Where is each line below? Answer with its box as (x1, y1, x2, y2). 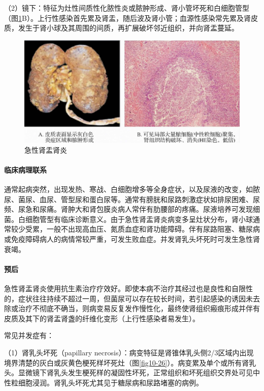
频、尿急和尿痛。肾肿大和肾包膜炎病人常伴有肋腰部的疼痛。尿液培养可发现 (4, 204, 253, 214)
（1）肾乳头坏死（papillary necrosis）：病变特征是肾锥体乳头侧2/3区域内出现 (4, 347, 254, 357)
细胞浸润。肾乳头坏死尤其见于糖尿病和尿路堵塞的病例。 (18, 377, 203, 387)
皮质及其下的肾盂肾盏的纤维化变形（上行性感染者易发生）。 (4, 313, 200, 323)
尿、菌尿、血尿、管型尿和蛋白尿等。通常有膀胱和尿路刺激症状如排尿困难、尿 (4, 193, 260, 204)
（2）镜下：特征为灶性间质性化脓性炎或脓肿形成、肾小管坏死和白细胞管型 (4, 3, 249, 13)
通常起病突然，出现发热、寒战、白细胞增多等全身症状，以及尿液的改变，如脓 (4, 184, 260, 194)
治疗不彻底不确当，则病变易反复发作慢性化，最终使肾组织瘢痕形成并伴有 (18, 303, 260, 314)
